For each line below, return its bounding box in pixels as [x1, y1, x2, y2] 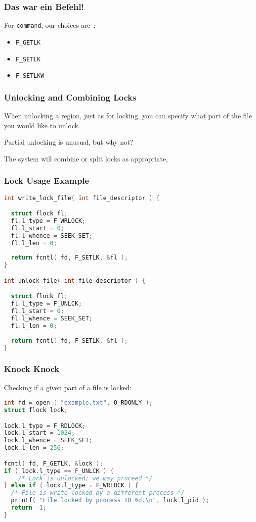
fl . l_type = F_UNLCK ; [11, 300, 82, 308]
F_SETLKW [15, 72, 44, 80]
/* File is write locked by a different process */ [11, 489, 185, 497]
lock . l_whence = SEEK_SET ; [4, 437, 93, 444]
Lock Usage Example [4, 174, 89, 187]
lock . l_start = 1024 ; [4, 429, 75, 437]
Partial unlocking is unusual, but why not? [4, 137, 133, 147]
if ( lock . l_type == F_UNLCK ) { [4, 467, 114, 474]
